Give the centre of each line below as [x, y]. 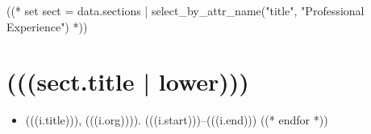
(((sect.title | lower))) [128, 81]
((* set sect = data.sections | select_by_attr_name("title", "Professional [185, 10]
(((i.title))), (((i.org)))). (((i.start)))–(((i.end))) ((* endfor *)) [177, 120]
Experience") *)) [47, 26]
